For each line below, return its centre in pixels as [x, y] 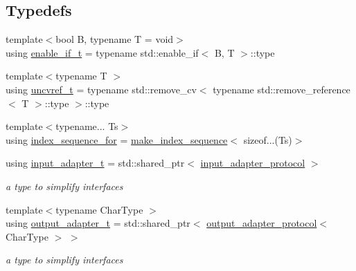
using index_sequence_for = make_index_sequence [117, 139]
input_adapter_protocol [253, 163]
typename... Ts [87, 126]
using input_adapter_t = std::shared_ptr [95, 163]
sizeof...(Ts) [268, 139]
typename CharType [99, 209]
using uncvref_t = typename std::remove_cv [101, 89]
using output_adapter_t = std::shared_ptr [98, 223]
